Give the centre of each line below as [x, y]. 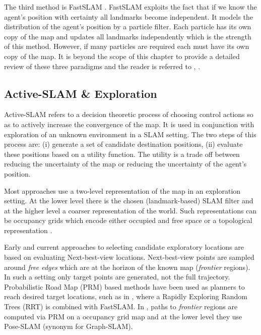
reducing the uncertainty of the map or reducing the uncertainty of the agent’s [125, 164]
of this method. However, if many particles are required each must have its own [127, 46]
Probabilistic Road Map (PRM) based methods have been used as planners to [124, 286]
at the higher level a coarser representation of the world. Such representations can [130, 210]
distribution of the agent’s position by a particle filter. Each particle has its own [128, 26]
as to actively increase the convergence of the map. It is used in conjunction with [129, 124]
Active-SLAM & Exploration [81, 93]
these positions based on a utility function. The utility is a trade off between [122, 154]
